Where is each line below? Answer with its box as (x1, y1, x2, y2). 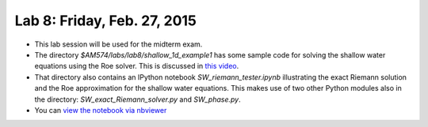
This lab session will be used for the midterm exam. (34, 39, 203, 49)
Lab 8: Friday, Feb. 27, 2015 (14, 12, 197, 29)
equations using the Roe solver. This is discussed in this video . (34, 62, 239, 71)
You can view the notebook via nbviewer (34, 105, 167, 114)
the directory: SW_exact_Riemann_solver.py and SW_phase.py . (34, 95, 241, 104)
